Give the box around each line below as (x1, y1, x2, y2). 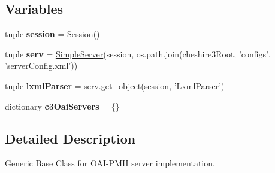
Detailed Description (5, 129, 136, 147)
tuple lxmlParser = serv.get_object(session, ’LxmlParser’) (5, 79, 225, 92)
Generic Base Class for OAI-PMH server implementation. (5, 157, 215, 169)
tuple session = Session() (5, 28, 100, 40)
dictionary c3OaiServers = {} (5, 99, 120, 112)
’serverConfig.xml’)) (5, 59, 78, 72)
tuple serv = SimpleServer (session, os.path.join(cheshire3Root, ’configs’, (5, 47, 271, 60)
